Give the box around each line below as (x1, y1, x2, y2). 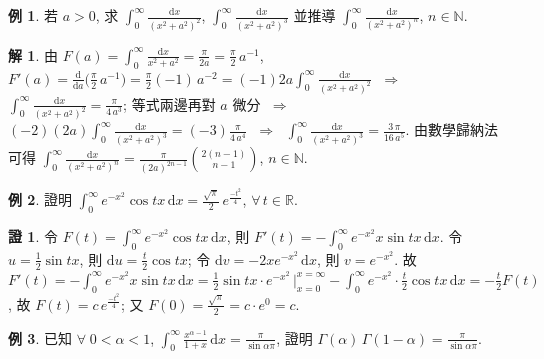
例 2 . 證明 (8, 189, 72, 210)
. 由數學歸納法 (405, 119, 499, 140)
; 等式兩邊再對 (123, 93, 216, 114)
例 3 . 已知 (8, 327, 72, 348)
